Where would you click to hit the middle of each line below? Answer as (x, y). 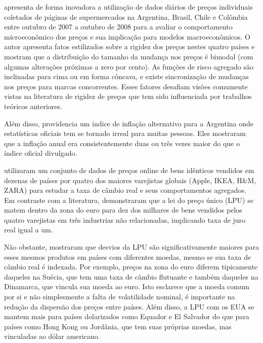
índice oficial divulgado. (41, 153)
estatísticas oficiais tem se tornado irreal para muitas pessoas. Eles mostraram (125, 133)
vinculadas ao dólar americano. (52, 336)
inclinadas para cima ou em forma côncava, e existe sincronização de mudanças (126, 76)
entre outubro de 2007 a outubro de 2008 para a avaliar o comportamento (118, 27)
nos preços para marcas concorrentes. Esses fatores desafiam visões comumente (126, 86)
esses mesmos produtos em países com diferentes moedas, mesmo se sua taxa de (128, 256)
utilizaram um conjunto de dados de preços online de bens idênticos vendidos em (129, 170)
